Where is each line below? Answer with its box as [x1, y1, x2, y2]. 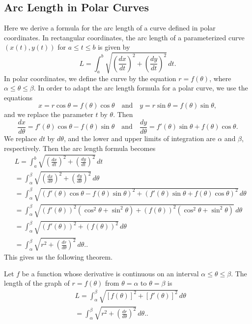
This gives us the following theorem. [4, 252, 113, 262]
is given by [98, 42, 130, 52]
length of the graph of [4, 278, 70, 288]
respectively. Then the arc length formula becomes [4, 143, 156, 153]
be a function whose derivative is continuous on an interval [22, 268, 199, 278]
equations [4, 92, 33, 102]
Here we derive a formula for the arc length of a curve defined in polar [4, 23, 216, 33]
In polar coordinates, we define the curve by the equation [4, 73, 176, 83]
